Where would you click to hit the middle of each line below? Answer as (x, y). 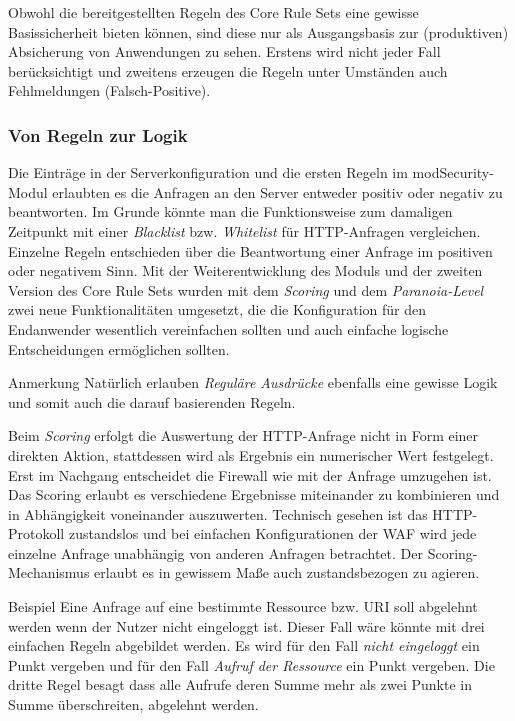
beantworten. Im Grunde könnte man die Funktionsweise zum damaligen (230, 211)
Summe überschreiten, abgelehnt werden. (133, 704)
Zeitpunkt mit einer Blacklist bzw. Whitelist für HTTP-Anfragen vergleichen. (244, 230)
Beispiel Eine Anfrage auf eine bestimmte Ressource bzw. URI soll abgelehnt (243, 606)
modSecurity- (453, 172)
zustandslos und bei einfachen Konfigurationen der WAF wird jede (272, 533)
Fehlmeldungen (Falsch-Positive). (109, 90)
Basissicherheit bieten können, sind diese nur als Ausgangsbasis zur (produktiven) (258, 31)
